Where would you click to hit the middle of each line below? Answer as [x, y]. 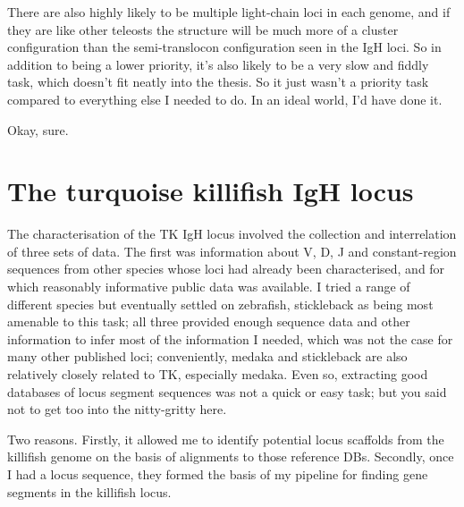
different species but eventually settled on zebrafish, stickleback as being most [220, 304]
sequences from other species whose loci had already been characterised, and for [226, 269]
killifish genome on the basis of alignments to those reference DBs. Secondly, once [231, 456]
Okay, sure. [38, 129]
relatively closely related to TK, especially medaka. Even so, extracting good [218, 374]
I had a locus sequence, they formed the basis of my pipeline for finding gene [218, 474]
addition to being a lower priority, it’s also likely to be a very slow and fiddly [218, 64]
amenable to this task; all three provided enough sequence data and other [209, 321]
